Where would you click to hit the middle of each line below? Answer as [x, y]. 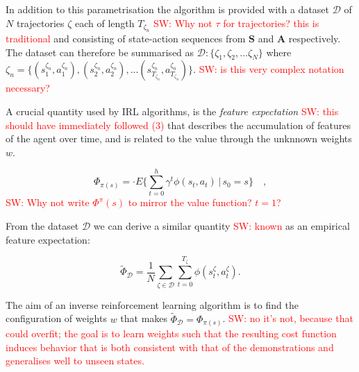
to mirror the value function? [190, 202]
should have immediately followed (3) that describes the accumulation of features [178, 125]
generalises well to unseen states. [75, 361]
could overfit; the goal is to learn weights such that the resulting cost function [171, 333]
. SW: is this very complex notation [269, 69]
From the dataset [42, 226]
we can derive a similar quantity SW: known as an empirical [222, 226]
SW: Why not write [48, 202]
